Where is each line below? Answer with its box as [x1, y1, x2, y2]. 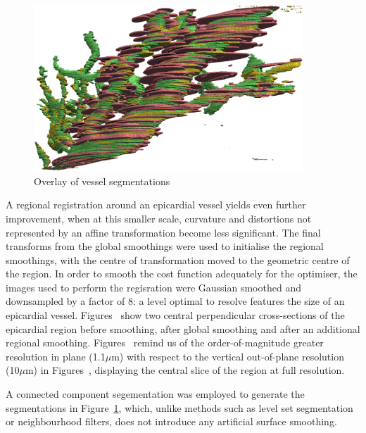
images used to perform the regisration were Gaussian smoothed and [6, 280, 301, 294]
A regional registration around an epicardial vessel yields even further [6, 197, 306, 212]
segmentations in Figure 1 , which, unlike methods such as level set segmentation [6, 400, 353, 415]
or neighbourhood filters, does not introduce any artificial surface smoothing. [6, 414, 337, 429]
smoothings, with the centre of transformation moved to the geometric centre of [6, 252, 350, 267]
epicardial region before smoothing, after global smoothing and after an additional [6, 321, 360, 336]
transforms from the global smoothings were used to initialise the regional [6, 239, 324, 253]
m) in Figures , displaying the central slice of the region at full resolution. [25, 363, 345, 377]
